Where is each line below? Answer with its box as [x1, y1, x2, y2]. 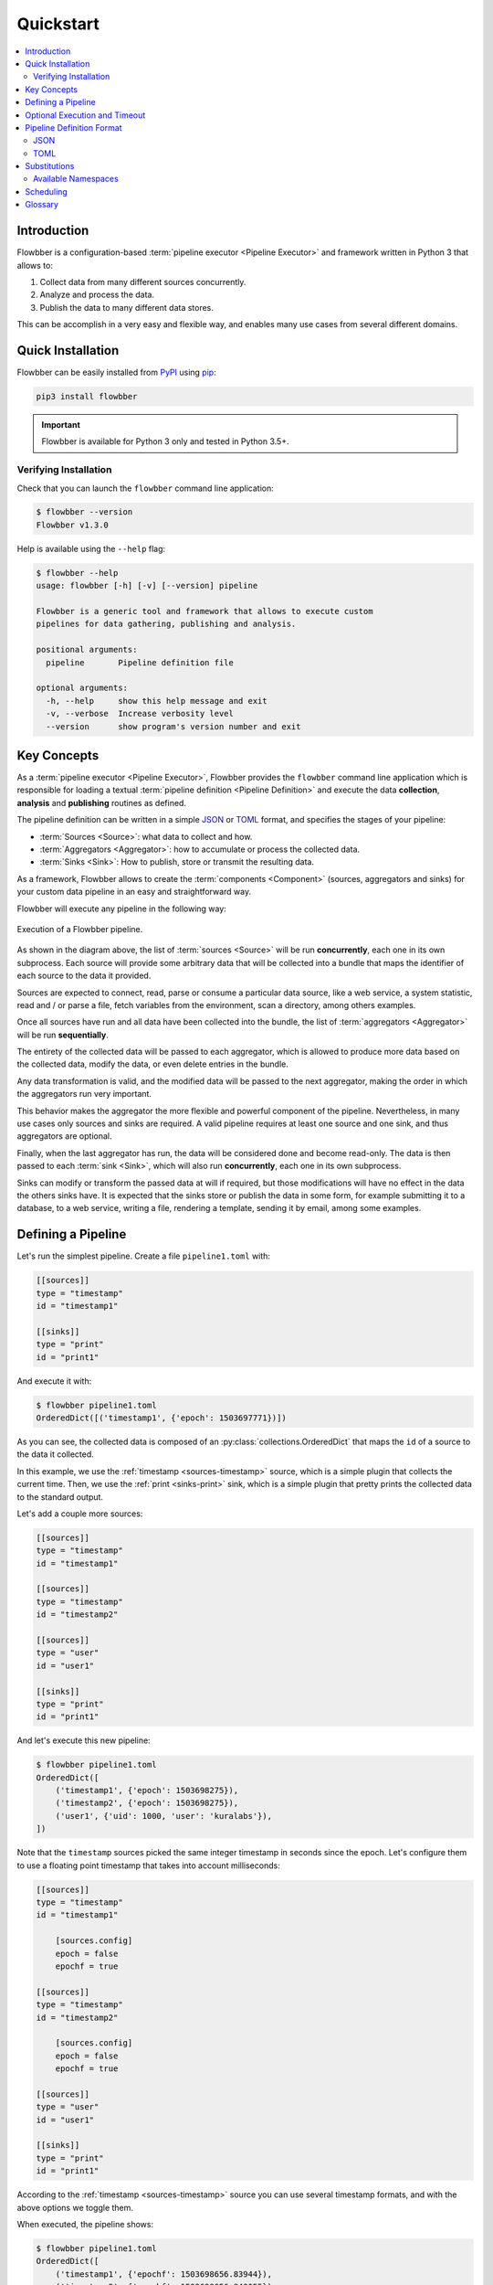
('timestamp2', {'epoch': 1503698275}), [55, 1798, 239, 1809]
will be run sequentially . [16, 1029, 110, 1040]
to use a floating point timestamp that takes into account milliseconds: [16, 1860, 280, 1871]
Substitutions [25, 161, 75, 172]
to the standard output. [16, 1491, 104, 1503]
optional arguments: [36, 683, 128, 694]
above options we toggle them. [16, 2202, 134, 2213]
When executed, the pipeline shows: [16, 2218, 154, 2229]
